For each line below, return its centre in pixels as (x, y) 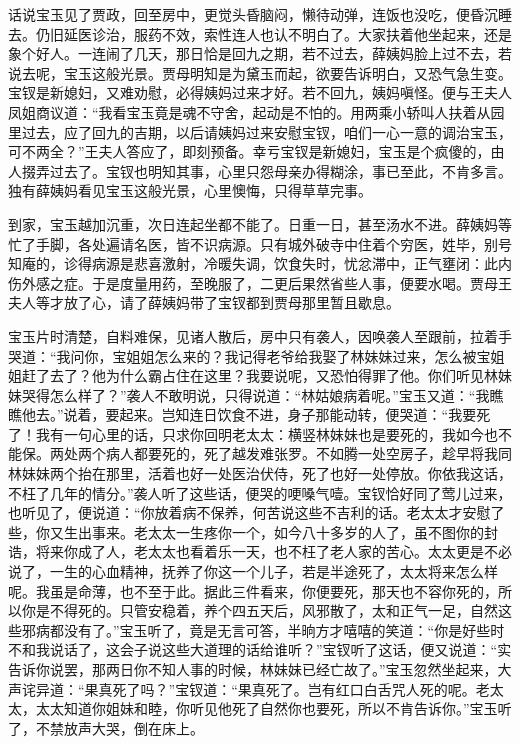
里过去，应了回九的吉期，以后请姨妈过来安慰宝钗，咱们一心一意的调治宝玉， (260, 131)
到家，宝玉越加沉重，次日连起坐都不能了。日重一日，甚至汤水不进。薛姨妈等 (260, 223)
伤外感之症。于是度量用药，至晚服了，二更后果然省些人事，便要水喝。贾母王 (260, 282)
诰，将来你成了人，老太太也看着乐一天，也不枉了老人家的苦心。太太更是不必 (260, 551)
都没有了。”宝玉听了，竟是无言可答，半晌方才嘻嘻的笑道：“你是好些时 (277, 629)
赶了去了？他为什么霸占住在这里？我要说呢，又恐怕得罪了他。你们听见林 (259, 375)
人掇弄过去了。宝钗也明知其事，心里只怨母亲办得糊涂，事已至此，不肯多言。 (260, 170)
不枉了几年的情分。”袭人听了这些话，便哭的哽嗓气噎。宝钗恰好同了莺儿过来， (260, 492)
